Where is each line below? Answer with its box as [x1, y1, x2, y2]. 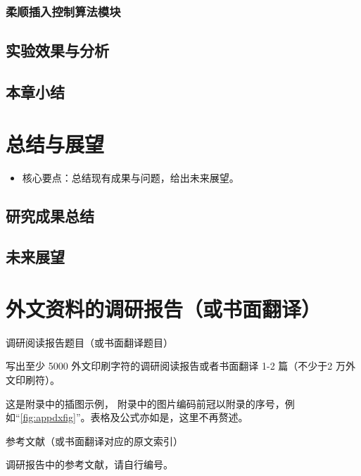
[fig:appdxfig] [20, 410, 76, 425]
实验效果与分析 [6, 39, 109, 61]
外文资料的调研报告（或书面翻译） [6, 294, 322, 322]
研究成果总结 [6, 204, 94, 226]
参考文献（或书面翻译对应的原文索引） [6, 433, 183, 448]
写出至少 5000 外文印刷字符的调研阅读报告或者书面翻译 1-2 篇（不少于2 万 [6, 358, 346, 373]
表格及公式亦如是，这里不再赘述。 [90, 410, 248, 425]
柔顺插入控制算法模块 [6, 2, 121, 20]
